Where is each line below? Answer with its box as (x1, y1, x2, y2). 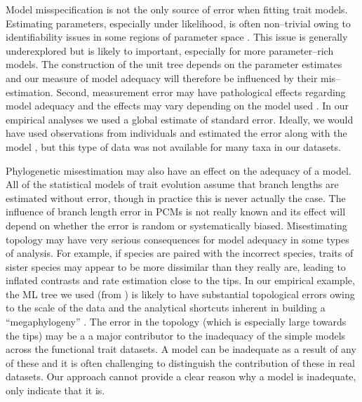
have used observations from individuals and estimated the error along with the (6, 126, 347, 140)
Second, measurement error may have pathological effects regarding (56, 84, 346, 99)
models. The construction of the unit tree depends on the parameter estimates (6, 57, 342, 72)
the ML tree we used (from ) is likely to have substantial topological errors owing (6, 286, 355, 301)
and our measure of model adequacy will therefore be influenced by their (6, 70, 318, 85)
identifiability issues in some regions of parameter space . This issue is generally (6, 29, 348, 44)
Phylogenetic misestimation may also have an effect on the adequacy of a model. (6, 163, 351, 177)
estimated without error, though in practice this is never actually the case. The (6, 190, 346, 205)
